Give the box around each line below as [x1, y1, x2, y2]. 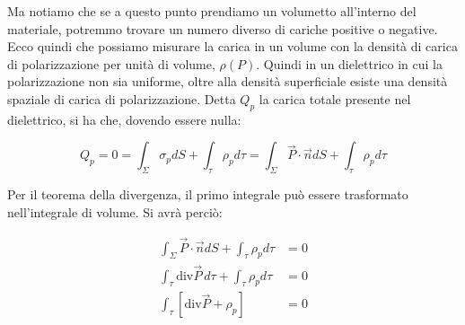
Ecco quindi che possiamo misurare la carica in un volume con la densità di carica [7, 37, 458, 56]
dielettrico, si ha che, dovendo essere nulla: [7, 110, 241, 128]
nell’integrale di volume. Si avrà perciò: [7, 202, 223, 221]
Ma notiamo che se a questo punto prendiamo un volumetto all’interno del [7, 2, 417, 20]
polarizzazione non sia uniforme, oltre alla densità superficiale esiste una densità [7, 72, 448, 91]
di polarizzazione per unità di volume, [7, 54, 215, 73]
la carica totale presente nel [259, 89, 411, 108]
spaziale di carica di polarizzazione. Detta [7, 89, 236, 108]
